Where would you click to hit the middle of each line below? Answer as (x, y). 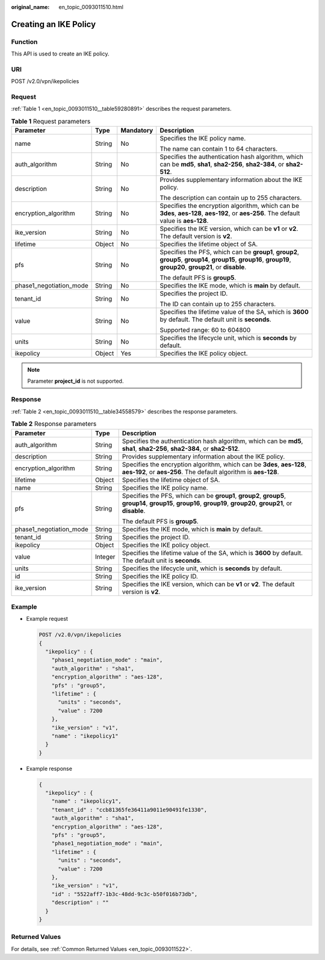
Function (24, 42)
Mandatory (137, 131)
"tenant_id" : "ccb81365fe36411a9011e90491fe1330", (129, 810)
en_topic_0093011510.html (91, 7)
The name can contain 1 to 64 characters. (219, 149)
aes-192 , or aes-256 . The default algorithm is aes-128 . (200, 472)
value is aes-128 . (184, 221)
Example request (47, 619)
